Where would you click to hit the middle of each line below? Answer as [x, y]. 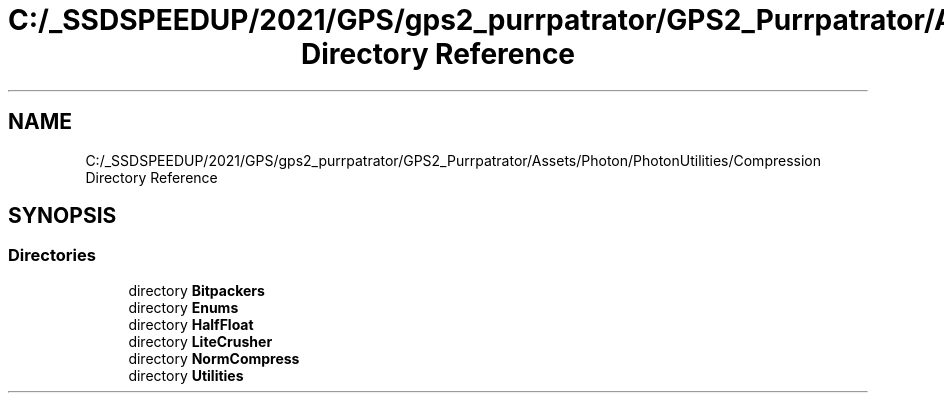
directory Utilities [186, 375]
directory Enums [183, 307]
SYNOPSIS [62, 216]
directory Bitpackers [196, 290]
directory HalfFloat [191, 324]
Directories [52, 255]
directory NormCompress [214, 358]
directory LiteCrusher [200, 341]
